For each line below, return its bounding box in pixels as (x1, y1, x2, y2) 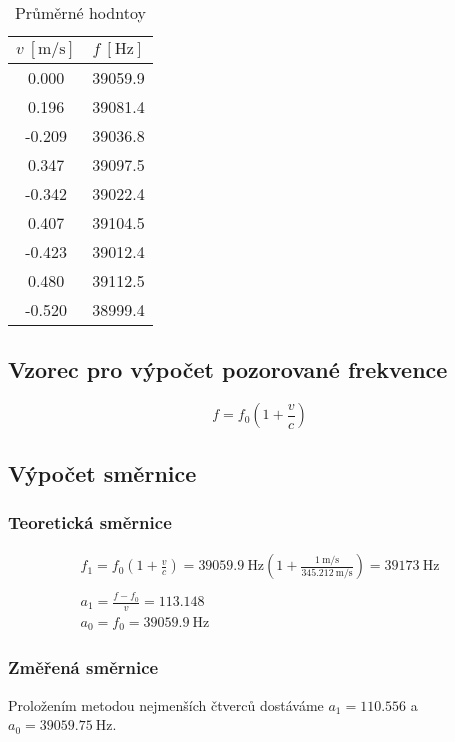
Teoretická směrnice (8, 509, 172, 534)
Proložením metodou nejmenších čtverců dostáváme (8, 694, 324, 715)
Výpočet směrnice (8, 457, 197, 488)
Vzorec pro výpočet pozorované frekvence (8, 354, 448, 385)
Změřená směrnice (8, 655, 159, 680)
